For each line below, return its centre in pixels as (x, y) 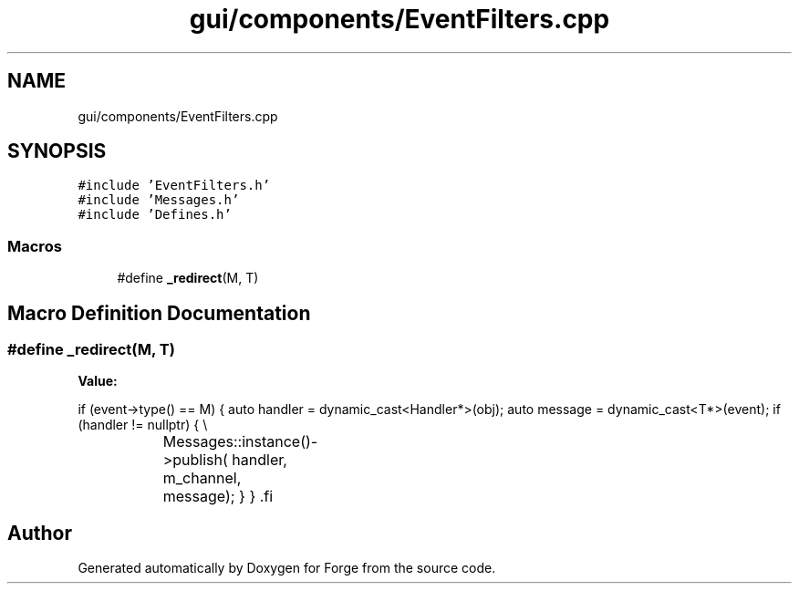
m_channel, (202, 478)
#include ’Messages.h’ (159, 200)
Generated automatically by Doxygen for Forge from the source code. (287, 568)
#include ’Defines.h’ (155, 215)
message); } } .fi (218, 497)
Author (40, 533)
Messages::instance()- (240, 442)
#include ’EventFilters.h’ (174, 186)
